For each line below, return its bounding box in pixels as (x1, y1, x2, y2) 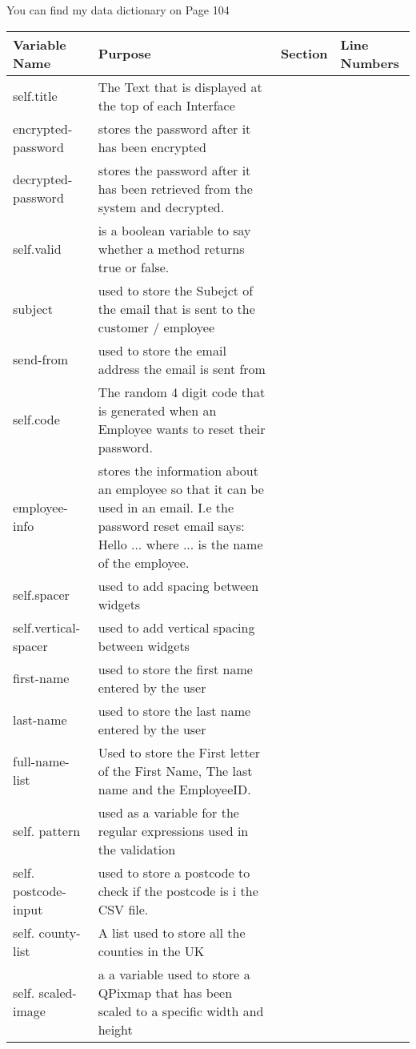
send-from (13, 350, 69, 369)
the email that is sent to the (98, 299, 255, 318)
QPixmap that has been (98, 983, 233, 1002)
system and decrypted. (98, 197, 225, 216)
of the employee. (98, 553, 190, 572)
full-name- (13, 752, 70, 771)
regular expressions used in (98, 821, 249, 840)
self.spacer (13, 585, 70, 605)
